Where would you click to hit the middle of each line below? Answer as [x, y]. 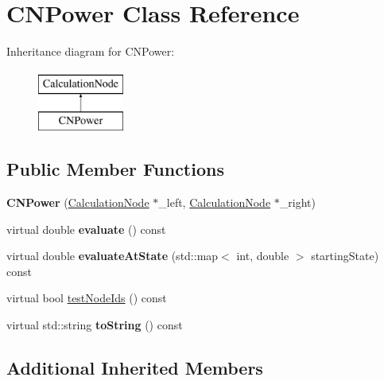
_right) [297, 202]
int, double [263, 256]
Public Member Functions [115, 169]
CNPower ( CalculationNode [78, 202]
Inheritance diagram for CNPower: [91, 51]
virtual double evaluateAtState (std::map [112, 256]
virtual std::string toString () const [95, 325]
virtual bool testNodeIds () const [87, 298]
